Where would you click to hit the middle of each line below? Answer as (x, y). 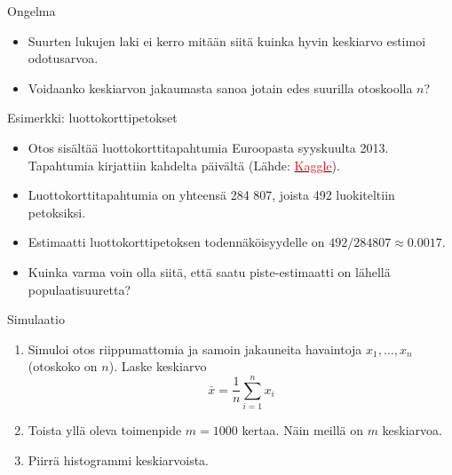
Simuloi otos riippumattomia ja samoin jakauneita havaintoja (195, 348)
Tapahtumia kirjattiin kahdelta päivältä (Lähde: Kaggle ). (184, 165)
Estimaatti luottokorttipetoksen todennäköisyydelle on (176, 242)
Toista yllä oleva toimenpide (105, 430)
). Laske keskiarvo (158, 366)
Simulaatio (36, 319)
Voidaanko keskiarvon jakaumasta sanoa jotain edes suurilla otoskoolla (220, 87)
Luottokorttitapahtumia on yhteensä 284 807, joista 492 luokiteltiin (211, 195)
